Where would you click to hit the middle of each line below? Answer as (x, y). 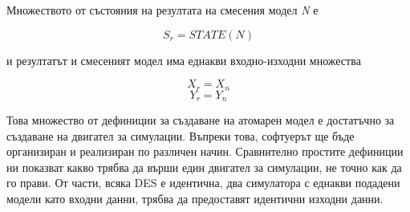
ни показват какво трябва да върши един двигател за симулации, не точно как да (204, 167)
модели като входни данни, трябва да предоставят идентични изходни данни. (195, 199)
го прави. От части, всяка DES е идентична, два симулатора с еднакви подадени (203, 183)
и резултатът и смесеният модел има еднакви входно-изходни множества (184, 60)
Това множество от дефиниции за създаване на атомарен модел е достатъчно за (201, 120)
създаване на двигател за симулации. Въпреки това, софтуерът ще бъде (181, 135)
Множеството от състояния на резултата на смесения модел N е (162, 10)
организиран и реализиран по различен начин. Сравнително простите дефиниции (205, 151)
